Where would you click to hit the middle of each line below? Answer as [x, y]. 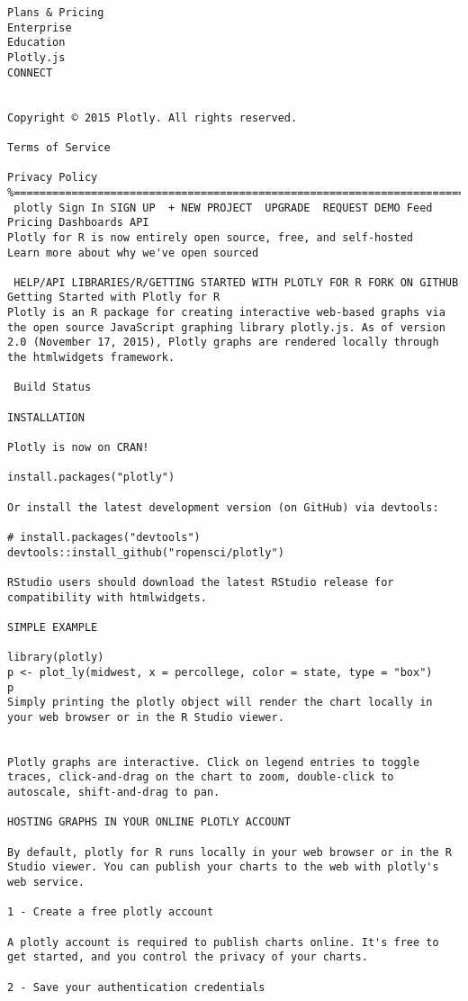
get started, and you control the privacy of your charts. [188, 957]
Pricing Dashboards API [78, 223]
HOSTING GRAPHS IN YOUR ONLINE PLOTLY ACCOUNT [149, 822]
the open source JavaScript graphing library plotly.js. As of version [226, 327]
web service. [46, 883]
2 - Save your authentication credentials [136, 987]
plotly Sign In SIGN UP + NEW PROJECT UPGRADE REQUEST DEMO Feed [223, 207]
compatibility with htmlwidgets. [107, 597]
